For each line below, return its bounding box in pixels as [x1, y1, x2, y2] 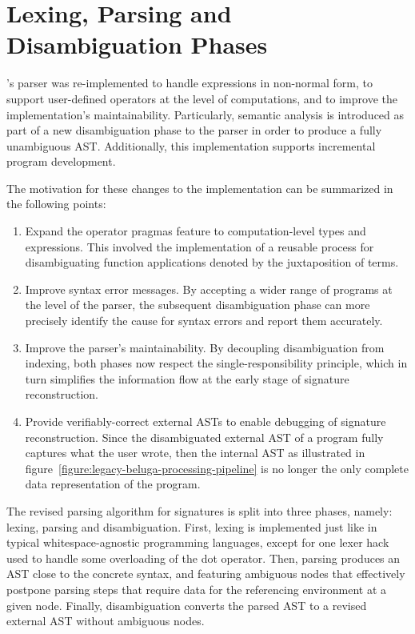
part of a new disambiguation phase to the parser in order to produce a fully [6, 122, 382, 138]
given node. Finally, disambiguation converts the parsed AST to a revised [6, 596, 367, 613]
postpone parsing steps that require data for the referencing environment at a [6, 580, 387, 597]
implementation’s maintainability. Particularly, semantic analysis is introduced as [6, 106, 405, 122]
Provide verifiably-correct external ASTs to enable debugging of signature [25, 413, 386, 429]
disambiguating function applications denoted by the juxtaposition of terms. [25, 254, 399, 271]
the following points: [6, 195, 106, 212]
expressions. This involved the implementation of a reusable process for [25, 238, 374, 255]
